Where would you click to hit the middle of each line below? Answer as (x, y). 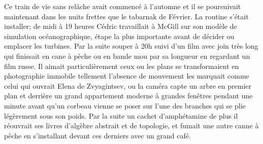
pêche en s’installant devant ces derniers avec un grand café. (97, 135)
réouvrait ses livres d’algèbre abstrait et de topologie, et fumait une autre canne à (131, 125)
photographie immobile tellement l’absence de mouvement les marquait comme (127, 76)
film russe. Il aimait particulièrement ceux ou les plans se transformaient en (122, 66)
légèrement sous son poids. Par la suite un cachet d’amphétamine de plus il (121, 115)
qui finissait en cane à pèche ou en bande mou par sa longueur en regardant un (127, 56)
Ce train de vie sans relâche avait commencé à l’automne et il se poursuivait (123, 6)
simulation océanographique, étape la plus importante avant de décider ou (119, 36)
